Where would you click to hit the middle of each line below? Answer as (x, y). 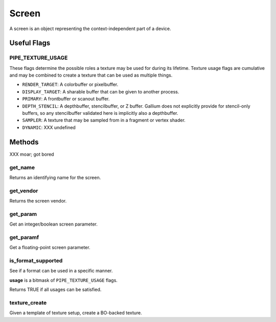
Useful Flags (30, 43)
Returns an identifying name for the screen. (55, 177)
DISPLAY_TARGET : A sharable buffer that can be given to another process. (101, 91)
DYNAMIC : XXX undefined (49, 127)
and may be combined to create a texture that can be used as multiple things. (91, 75)
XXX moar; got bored (32, 154)
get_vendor (24, 190)
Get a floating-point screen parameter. (50, 247)
